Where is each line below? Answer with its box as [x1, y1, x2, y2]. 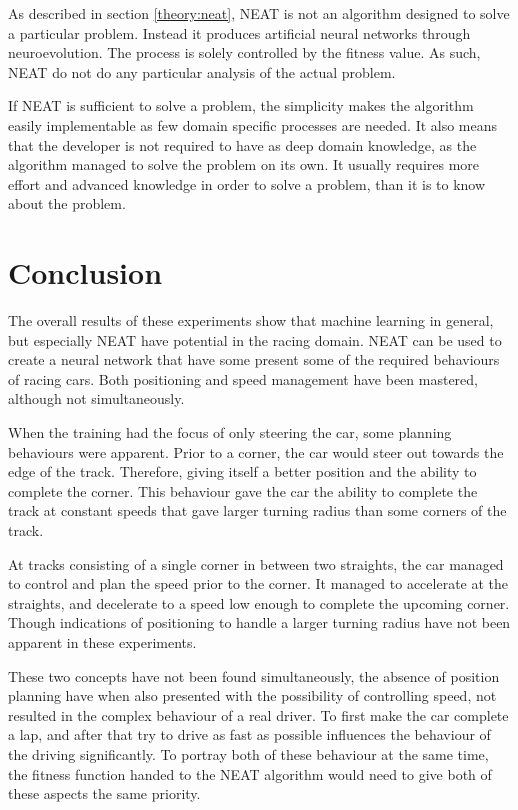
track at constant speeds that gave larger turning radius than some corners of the [8, 500, 507, 521]
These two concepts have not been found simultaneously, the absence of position [8, 665, 500, 686]
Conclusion [8, 252, 163, 293]
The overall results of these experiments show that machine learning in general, [8, 310, 494, 331]
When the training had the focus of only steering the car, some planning [8, 422, 452, 443]
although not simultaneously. [8, 388, 185, 409]
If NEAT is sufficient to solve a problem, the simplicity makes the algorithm [8, 95, 474, 116]
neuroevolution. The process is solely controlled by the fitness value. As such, [8, 42, 481, 63]
